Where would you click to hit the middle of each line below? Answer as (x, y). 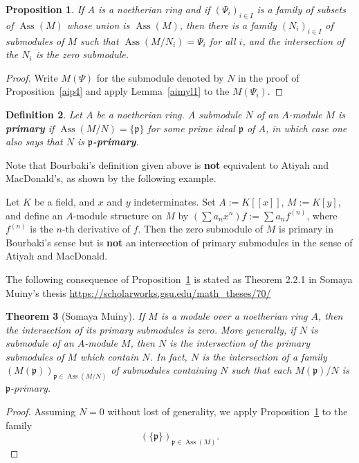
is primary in (306, 229)
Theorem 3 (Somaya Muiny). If (75, 316)
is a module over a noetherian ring (234, 316)
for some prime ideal (191, 128)
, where (322, 215)
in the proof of (269, 77)
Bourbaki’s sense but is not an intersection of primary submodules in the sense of (179, 242)
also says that (34, 142)
